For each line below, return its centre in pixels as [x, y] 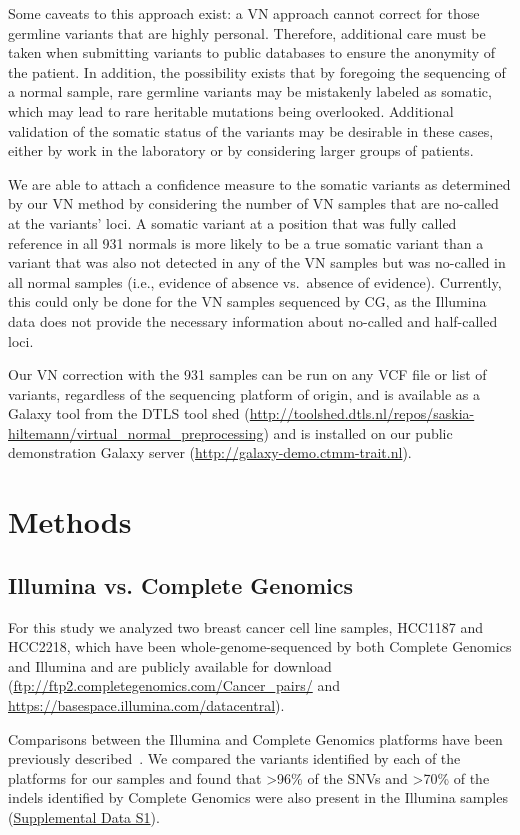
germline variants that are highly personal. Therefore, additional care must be [247, 32]
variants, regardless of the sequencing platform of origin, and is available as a [244, 393]
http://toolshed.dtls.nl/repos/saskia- [362, 413]
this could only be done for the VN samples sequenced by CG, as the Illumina [247, 301]
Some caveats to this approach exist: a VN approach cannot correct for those [244, 13]
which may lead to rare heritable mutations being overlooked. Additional [231, 110]
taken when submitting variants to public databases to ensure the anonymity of [251, 52]
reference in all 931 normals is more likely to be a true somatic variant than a [246, 242]
